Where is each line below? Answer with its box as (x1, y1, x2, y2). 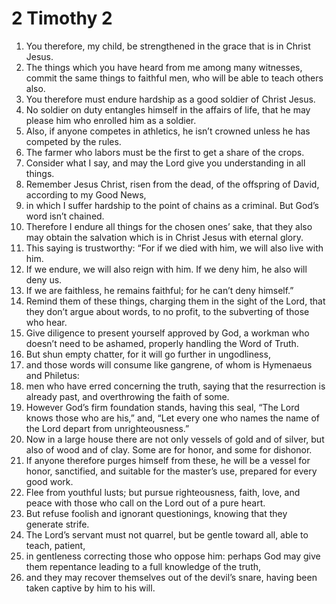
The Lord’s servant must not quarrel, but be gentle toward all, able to (25, 528, 309, 541)
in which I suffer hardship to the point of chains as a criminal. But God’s (25, 199, 319, 211)
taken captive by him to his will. (25, 582, 156, 594)
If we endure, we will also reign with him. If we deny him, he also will (25, 263, 308, 275)
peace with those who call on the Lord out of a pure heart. (25, 497, 266, 509)
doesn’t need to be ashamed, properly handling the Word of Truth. (25, 337, 299, 349)
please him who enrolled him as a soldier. (25, 114, 197, 126)
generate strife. (25, 518, 90, 530)
